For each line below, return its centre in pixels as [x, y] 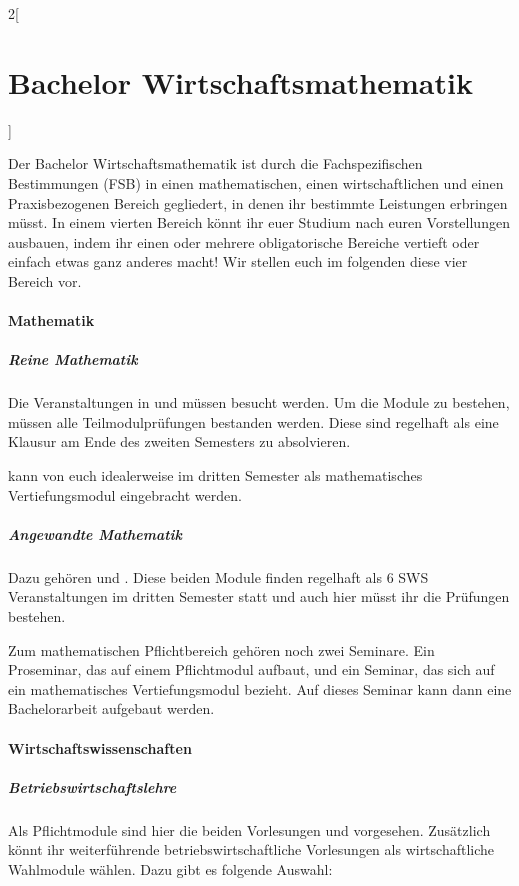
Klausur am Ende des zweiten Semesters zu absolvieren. [179, 441]
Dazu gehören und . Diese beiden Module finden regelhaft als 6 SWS [218, 576]
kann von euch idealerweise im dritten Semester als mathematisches [215, 475]
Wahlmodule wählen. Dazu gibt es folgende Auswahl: [170, 868]
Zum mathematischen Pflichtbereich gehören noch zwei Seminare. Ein [221, 649]
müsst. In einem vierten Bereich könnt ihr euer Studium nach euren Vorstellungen [259, 222]
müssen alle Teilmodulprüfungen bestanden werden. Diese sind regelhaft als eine [253, 421]
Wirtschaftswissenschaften [100, 747]
